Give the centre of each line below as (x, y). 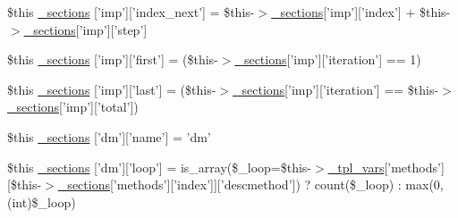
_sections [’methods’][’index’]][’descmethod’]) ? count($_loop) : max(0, (250, 184)
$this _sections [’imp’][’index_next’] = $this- (131, 12)
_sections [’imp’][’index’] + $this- (361, 12)
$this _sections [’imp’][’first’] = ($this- (113, 59)
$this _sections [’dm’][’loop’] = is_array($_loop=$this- (160, 167)
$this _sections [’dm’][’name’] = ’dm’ (109, 136)
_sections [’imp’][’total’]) (73, 107)
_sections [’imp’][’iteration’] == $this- (336, 89)
